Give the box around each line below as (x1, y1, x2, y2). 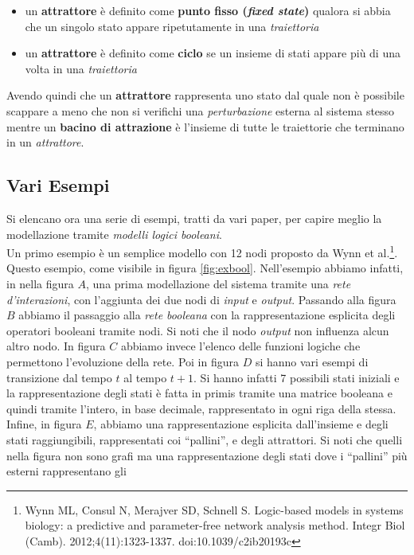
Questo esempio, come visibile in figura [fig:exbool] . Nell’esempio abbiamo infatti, (6, 260, 404, 276)
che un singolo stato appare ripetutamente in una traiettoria (25, 18, 319, 34)
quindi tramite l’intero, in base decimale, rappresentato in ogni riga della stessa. (6, 400, 396, 416)
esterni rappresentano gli (6, 463, 127, 479)
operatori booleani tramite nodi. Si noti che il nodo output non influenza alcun (6, 322, 389, 338)
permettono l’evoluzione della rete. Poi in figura (6, 353, 239, 369)
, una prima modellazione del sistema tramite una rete (86, 275, 351, 291)
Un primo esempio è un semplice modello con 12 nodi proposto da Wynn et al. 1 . (6, 242, 398, 260)
